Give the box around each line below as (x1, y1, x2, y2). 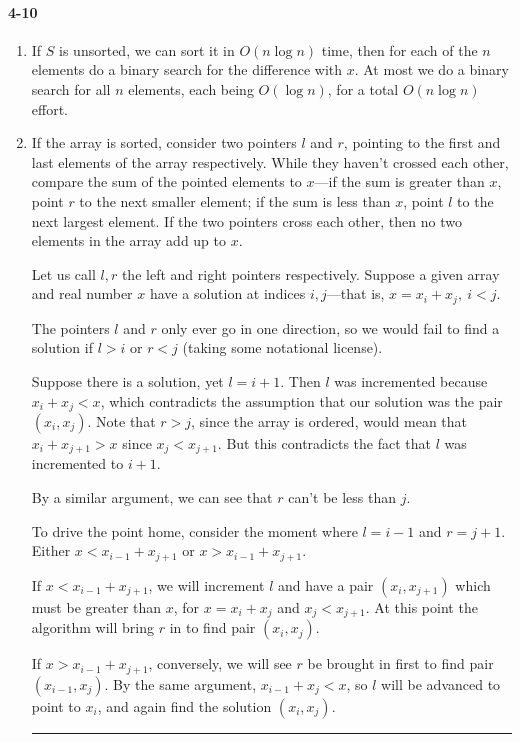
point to (31, 695, 81, 716)
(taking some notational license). (182, 337, 383, 358)
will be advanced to (381, 673, 501, 694)
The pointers (31, 317, 110, 338)
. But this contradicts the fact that (217, 433, 431, 454)
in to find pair (169, 617, 256, 638)
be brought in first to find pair (307, 653, 494, 674)
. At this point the (365, 596, 478, 617)
